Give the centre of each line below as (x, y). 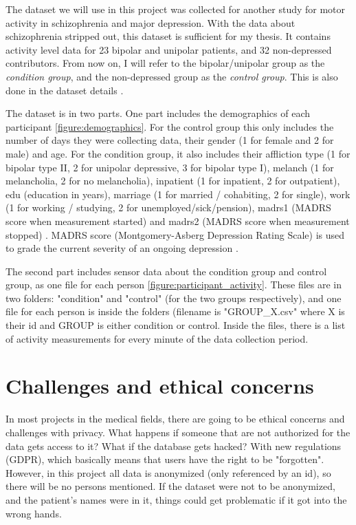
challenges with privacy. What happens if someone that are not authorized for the (178, 432)
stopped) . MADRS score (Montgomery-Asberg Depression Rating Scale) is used (175, 234)
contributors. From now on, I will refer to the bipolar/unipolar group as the (165, 63)
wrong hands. (34, 513)
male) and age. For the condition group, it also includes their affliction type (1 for (178, 153)
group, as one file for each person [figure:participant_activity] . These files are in (174, 285)
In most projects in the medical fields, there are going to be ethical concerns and (175, 419)
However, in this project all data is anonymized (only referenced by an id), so (168, 472)
